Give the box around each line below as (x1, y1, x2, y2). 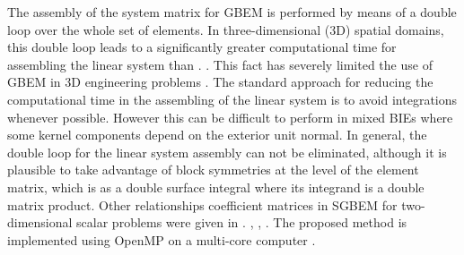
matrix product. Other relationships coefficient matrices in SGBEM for (7, 195, 398, 214)
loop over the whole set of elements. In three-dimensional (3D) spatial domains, (7, 20, 444, 38)
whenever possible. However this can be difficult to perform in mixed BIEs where (7, 107, 453, 126)
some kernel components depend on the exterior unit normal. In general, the (7, 125, 427, 144)
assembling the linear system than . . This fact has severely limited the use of (7, 55, 433, 73)
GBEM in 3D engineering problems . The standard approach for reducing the (7, 72, 433, 91)
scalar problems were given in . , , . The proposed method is (76, 213, 407, 232)
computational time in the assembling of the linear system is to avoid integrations (7, 89, 458, 108)
